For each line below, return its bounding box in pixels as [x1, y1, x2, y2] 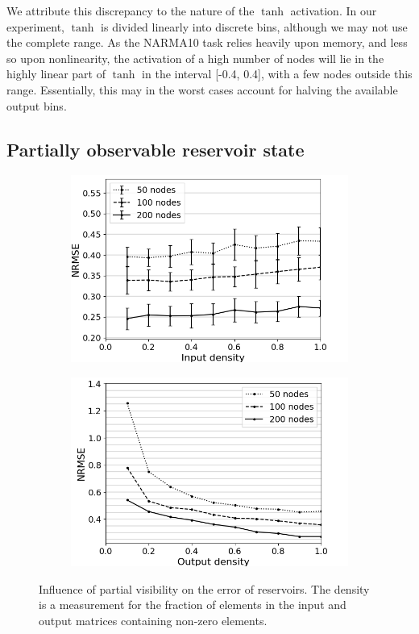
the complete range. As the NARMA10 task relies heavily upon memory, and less [6, 34, 408, 51]
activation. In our [290, 2, 377, 19]
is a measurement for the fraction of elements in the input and [39, 596, 346, 613]
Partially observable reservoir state [6, 136, 305, 161]
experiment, [6, 18, 64, 35]
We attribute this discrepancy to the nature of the [6, 2, 255, 19]
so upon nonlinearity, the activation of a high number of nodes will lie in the [6, 49, 384, 66]
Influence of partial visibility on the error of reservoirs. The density [39, 580, 370, 597]
